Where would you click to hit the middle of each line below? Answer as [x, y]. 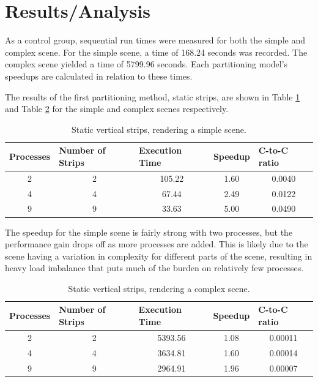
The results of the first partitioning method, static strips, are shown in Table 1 [153, 96]
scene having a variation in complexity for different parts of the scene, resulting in [159, 256]
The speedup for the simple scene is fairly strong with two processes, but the [149, 232]
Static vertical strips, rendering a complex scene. [159, 288]
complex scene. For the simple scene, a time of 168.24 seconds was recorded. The [156, 52]
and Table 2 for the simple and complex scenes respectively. [117, 109]
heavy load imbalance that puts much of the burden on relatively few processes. [154, 268]
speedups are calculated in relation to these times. [99, 76]
